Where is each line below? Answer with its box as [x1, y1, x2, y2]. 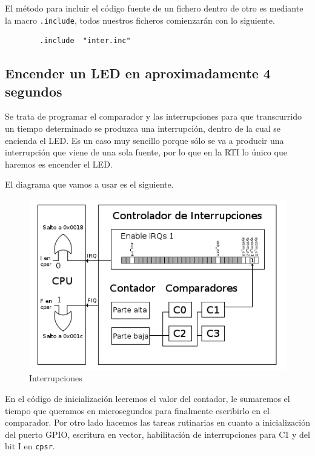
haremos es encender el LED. [5, 157, 113, 170]
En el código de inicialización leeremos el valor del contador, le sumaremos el [5, 392, 290, 405]
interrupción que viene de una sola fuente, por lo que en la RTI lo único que [5, 146, 287, 158]
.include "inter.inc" [39, 36, 131, 46]
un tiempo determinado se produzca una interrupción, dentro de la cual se [5, 122, 280, 135]
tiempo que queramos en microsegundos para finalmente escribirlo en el [5, 404, 270, 417]
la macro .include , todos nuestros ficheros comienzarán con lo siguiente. [5, 13, 275, 26]
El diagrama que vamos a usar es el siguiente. [5, 178, 174, 191]
